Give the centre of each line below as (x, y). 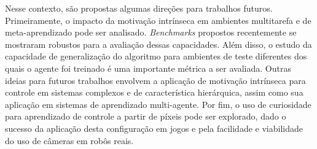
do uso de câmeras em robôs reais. (69, 140)
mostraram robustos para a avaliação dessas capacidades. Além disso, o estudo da (158, 44)
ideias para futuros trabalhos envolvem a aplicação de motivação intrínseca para (155, 80)
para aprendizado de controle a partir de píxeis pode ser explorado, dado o (146, 116)
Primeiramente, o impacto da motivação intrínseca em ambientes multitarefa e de (158, 20)
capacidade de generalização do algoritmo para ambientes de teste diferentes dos (156, 56)
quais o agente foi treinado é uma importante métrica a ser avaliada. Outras (148, 68)
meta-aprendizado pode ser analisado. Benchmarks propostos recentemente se (151, 32)
